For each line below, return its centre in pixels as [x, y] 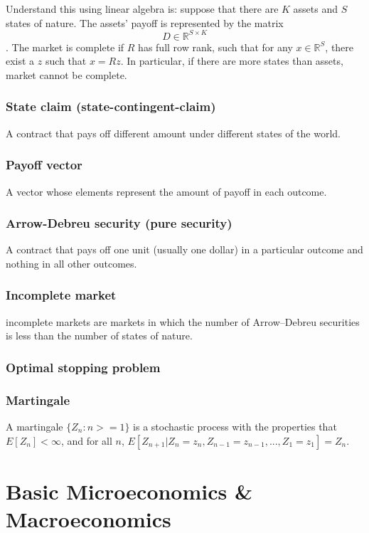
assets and [316, 9]
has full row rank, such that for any [215, 47]
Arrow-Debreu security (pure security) [119, 223]
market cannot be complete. [66, 74]
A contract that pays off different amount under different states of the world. [173, 133]
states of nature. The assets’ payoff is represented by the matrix [145, 22]
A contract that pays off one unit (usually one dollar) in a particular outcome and [184, 249]
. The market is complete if [65, 47]
